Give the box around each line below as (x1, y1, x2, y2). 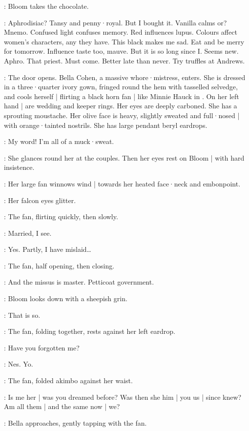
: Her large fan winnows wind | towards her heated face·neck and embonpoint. (4, 178, 241, 188)
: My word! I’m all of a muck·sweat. (4, 136, 114, 146)
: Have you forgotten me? (4, 342, 80, 352)
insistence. (4, 162, 35, 172)
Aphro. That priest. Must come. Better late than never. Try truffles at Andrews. (4, 55, 245, 65)
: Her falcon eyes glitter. (4, 195, 76, 205)
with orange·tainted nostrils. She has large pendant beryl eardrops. (4, 120, 207, 130)
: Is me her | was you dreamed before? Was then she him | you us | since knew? (4, 391, 242, 402)
